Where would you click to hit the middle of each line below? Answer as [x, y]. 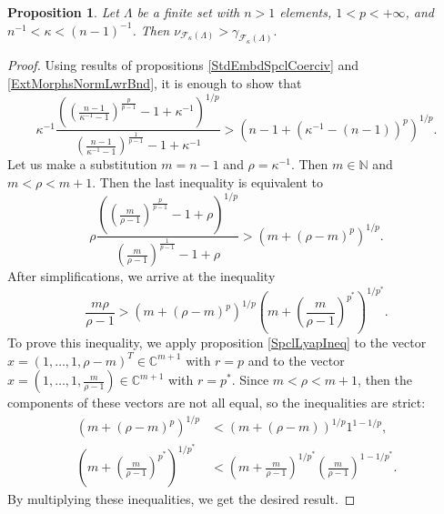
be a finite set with [188, 12]
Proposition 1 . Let [63, 12]
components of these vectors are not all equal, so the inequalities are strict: [217, 403]
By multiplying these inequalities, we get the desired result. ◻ [182, 499]
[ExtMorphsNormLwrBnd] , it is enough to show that [155, 83]
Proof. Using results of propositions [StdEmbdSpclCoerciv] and [183, 65]
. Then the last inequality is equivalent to [207, 181]
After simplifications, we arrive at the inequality [141, 276]
